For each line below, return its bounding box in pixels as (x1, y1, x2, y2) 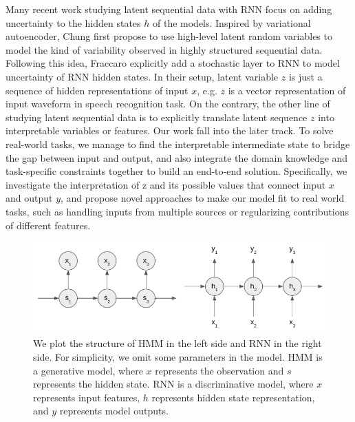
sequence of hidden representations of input (6, 83, 189, 97)
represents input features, (33, 390, 140, 404)
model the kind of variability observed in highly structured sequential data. (6, 42, 323, 56)
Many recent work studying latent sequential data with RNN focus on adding (6, 2, 332, 16)
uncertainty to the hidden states (6, 15, 141, 30)
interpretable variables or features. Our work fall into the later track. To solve (6, 123, 334, 138)
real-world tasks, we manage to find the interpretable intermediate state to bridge (6, 136, 350, 151)
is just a (288, 69, 323, 83)
